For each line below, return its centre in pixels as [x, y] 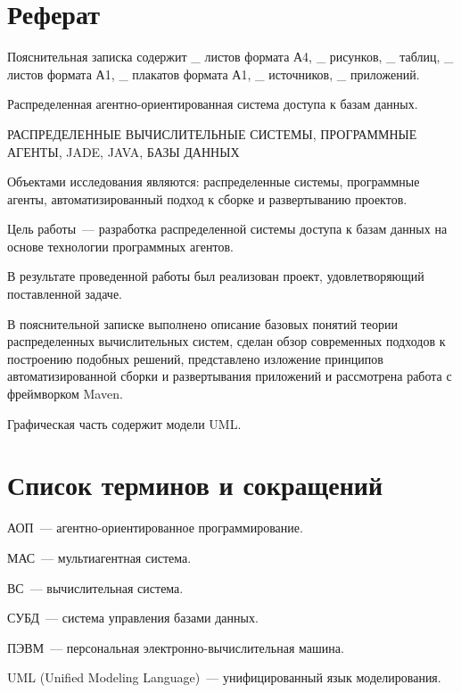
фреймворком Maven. [65, 394]
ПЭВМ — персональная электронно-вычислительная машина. [176, 647]
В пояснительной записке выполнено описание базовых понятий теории [202, 323]
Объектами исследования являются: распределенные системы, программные [214, 181]
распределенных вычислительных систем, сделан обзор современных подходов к [226, 341]
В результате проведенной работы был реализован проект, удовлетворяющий [216, 276]
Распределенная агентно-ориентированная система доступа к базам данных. [213, 104]
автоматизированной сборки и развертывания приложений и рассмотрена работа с [230, 376]
